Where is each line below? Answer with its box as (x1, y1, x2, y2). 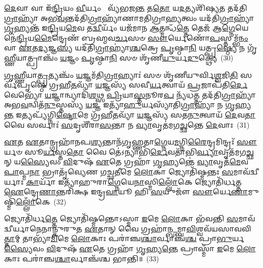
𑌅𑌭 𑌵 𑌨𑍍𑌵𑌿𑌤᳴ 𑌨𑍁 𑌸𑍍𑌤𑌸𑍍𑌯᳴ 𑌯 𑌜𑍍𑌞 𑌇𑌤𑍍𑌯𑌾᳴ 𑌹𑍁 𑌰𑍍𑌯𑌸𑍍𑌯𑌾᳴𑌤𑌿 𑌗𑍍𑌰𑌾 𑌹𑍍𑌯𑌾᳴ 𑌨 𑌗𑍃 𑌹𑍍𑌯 (4, 99, 251, 110)
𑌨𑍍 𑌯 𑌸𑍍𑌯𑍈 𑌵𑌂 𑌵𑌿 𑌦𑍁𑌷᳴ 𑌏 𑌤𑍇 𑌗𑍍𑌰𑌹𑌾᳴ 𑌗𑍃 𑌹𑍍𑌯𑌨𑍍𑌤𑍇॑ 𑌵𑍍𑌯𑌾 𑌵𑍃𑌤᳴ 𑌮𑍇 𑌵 (4, 156, 249, 167)
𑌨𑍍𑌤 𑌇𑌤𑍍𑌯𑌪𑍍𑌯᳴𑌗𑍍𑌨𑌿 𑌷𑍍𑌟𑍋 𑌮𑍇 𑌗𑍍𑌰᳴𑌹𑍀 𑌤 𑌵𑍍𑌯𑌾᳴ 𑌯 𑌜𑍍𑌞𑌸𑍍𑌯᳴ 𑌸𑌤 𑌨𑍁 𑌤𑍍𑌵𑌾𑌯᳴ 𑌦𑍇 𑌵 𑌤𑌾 (4, 109, 256, 120)
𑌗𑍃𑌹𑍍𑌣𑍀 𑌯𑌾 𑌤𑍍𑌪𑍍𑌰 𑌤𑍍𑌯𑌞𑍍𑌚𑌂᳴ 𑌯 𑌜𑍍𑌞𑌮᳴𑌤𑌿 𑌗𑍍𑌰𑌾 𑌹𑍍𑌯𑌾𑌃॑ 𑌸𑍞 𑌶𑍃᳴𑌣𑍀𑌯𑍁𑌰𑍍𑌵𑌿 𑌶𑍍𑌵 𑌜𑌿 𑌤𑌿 (4, 69, 238, 80)
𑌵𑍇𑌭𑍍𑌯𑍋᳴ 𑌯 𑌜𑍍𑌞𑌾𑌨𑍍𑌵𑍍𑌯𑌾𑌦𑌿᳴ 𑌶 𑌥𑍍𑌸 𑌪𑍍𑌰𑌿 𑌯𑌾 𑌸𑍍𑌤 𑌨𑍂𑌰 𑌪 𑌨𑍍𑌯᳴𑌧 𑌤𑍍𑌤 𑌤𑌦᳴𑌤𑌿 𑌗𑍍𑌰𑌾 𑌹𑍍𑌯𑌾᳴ (4, 89, 256, 100)
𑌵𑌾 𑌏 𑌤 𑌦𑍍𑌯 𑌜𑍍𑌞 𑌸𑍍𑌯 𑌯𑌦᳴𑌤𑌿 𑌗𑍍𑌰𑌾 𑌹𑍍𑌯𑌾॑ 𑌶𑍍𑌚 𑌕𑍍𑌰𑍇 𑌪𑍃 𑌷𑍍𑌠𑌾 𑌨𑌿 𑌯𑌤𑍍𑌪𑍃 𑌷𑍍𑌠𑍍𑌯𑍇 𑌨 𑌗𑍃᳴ (4, 42, 257, 53)
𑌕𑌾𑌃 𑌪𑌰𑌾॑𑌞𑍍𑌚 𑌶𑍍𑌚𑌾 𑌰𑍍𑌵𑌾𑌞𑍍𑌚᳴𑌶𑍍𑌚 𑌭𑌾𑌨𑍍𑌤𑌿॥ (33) (4, 253, 159, 263)
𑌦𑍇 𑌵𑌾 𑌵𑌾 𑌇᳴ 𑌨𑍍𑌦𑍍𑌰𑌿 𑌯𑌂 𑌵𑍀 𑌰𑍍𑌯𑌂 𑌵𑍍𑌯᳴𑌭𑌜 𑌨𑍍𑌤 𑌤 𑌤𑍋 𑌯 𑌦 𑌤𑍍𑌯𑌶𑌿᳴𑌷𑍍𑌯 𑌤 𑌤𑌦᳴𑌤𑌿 (4, 3, 247, 13)
